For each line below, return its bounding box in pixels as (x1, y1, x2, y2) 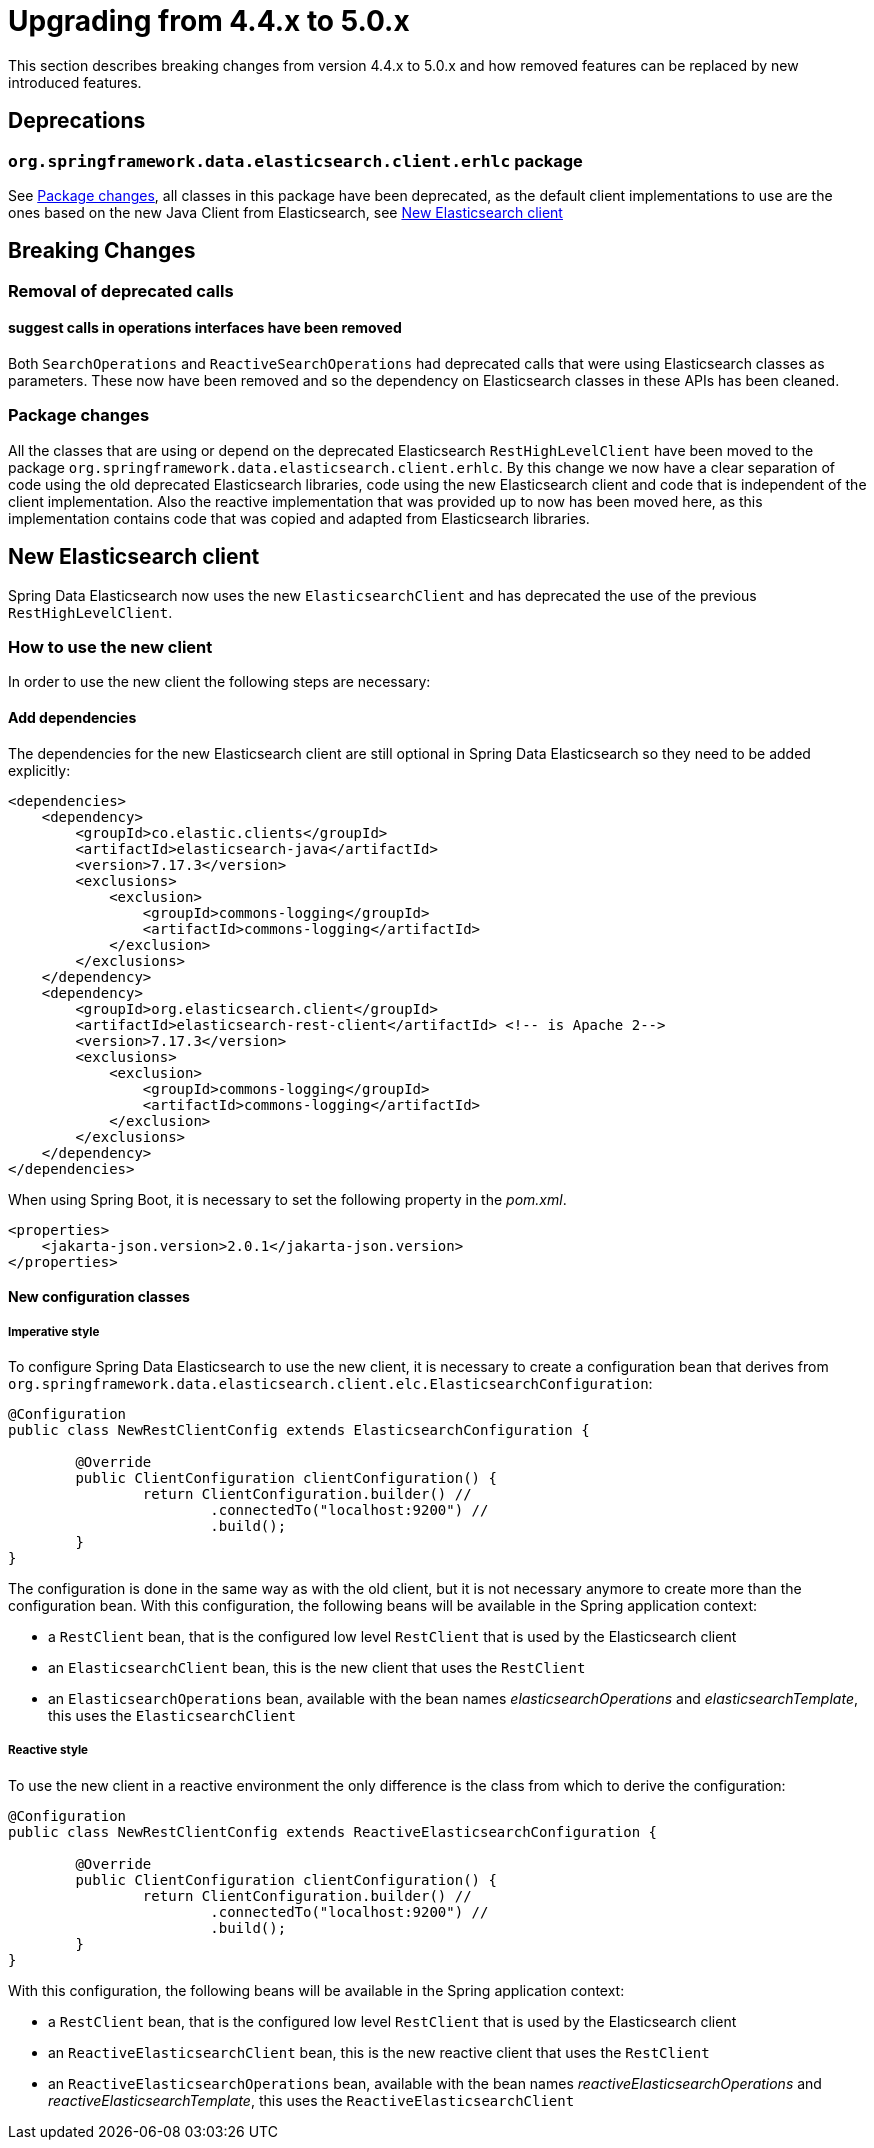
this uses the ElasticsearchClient (48, 1706, 296, 1724)
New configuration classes (8, 1288, 190, 1306)
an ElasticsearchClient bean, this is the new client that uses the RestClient (48, 1658, 586, 1676)
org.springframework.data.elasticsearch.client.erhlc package (8, 150, 583, 171)
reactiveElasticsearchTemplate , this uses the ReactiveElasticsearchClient (48, 2091, 575, 2109)
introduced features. (8, 73, 142, 91)
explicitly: (8, 761, 71, 779)
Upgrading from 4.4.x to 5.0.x (8, 4, 410, 38)
